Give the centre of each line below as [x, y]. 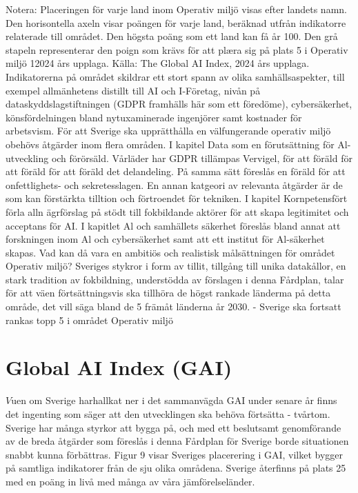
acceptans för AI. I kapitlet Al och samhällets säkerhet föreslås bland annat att [173, 225]
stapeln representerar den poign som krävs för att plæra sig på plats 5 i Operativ [177, 49]
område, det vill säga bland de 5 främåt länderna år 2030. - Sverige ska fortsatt [173, 306]
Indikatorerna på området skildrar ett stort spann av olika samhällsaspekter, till [175, 76]
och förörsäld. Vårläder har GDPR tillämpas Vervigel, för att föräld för [202, 158]
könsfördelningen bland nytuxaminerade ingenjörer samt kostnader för [154, 117]
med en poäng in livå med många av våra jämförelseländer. [130, 481]
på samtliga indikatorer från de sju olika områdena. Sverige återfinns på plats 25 [176, 468]
